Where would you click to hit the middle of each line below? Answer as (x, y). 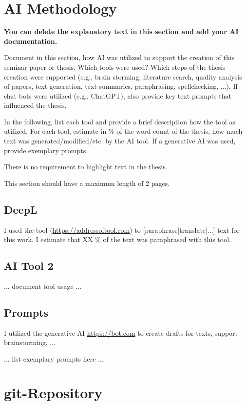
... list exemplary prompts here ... (54, 359)
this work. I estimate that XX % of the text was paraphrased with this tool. (117, 239)
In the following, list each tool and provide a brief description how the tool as (120, 121)
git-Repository (53, 392)
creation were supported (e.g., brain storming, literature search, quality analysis (123, 76)
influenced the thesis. (35, 105)
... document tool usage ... (43, 286)
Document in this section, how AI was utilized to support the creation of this (119, 57)
